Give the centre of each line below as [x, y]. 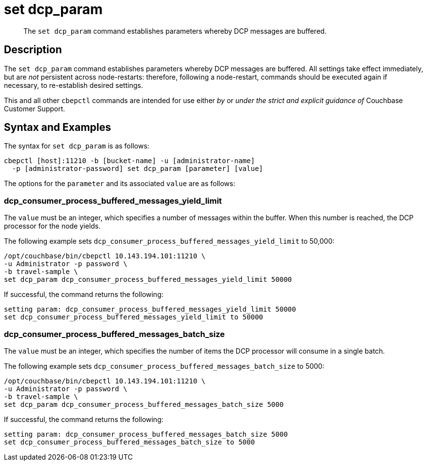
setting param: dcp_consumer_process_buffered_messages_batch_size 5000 [146, 434]
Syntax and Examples [58, 127]
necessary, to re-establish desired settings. [73, 85]
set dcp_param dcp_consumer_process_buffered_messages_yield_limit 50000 [148, 280]
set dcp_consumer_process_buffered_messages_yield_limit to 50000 [134, 317]
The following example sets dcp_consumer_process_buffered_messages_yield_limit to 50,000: [169, 241]
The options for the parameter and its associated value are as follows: [120, 184]
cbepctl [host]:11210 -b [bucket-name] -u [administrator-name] [130, 161]
